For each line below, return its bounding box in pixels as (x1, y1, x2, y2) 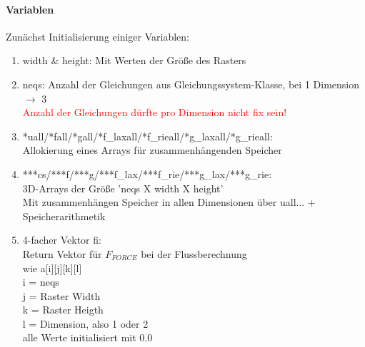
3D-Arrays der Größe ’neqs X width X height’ (22, 180, 224, 195)
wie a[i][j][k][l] (22, 260, 82, 275)
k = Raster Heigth (22, 302, 104, 317)
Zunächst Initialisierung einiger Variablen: (6, 29, 189, 43)
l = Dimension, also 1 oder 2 (22, 316, 149, 331)
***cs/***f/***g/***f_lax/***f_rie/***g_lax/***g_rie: (22, 166, 272, 181)
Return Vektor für (22, 246, 102, 261)
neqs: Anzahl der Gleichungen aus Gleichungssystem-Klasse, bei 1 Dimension (22, 76, 359, 91)
